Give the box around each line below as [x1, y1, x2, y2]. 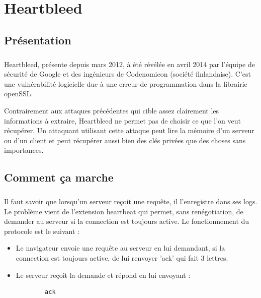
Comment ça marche [4, 169, 114, 185]
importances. [4, 145, 44, 155]
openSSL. [4, 88, 33, 99]
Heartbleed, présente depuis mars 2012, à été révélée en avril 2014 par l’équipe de [4, 58, 255, 69]
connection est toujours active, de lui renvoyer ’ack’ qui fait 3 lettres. [16, 253, 228, 263]
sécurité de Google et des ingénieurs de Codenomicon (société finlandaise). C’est [4, 69, 251, 79]
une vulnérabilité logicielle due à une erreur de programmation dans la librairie [4, 78, 247, 89]
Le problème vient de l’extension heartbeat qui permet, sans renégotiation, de [4, 206, 243, 216]
